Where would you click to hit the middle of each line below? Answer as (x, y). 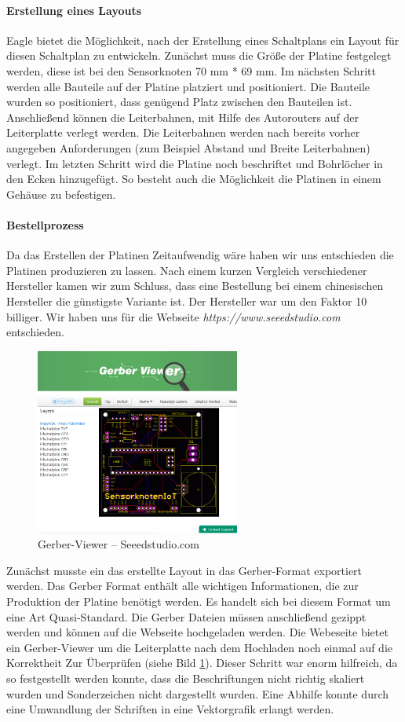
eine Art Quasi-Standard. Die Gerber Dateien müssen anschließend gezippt (186, 616)
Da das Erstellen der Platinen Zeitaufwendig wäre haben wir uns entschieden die (200, 255)
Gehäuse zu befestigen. (61, 194)
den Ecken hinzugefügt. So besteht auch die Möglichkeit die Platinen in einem (194, 179)
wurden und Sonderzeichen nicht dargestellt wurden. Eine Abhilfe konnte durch (198, 693)
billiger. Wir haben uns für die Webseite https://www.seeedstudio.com (173, 316)
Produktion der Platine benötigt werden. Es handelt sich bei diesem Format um (199, 601)
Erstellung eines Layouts (74, 10)
